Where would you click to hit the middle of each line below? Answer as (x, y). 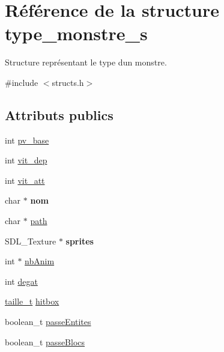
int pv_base (27, 140)
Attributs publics (59, 114)
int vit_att (25, 180)
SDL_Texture (31, 241)
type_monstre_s (76, 33)
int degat (21, 281)
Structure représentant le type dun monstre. (86, 62)
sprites (80, 241)
